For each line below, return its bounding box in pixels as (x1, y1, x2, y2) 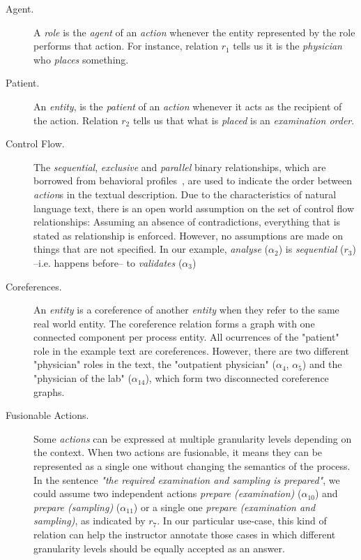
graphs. (33, 384, 65, 399)
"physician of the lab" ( (33, 371, 132, 385)
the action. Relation (33, 112, 118, 127)
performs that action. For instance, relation (33, 38, 218, 53)
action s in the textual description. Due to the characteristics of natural (33, 186, 337, 201)
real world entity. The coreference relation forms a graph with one (33, 316, 315, 330)
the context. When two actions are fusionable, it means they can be (33, 445, 323, 459)
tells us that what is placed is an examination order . (132, 112, 355, 127)
